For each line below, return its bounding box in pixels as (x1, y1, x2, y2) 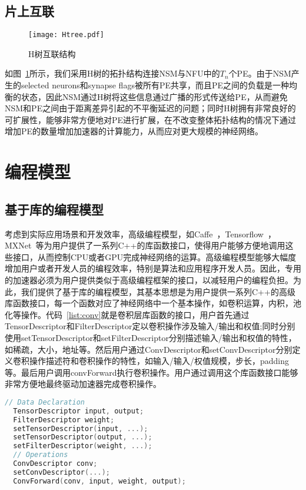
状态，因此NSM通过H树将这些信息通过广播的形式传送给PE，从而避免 (21, 90, 288, 102)
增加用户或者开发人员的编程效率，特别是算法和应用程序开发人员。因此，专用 (5, 262, 301, 274)
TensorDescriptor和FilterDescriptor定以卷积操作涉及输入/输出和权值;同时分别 (5, 320, 295, 332)
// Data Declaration (5, 398, 85, 406)
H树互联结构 (28, 47, 76, 59)
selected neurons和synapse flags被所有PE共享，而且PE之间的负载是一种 (21, 79, 290, 91)
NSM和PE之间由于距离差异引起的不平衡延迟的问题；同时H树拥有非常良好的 (5, 102, 296, 114)
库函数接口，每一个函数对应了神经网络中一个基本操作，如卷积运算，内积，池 (5, 297, 301, 309)
